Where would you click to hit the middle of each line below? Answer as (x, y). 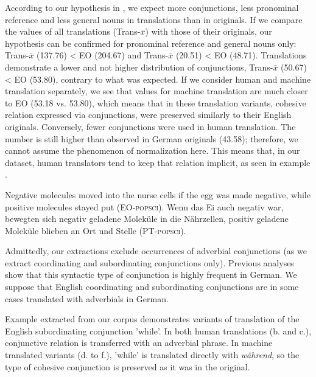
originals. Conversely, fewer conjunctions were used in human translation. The (150, 126)
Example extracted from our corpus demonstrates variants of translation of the (152, 319)
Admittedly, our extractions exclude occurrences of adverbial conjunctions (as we (156, 251)
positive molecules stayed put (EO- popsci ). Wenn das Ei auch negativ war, (144, 206)
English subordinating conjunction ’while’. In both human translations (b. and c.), (158, 330)
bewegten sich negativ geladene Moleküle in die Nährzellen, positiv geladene (147, 219)
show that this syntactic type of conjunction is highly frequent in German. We (151, 275)
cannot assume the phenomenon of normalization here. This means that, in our (153, 150)
